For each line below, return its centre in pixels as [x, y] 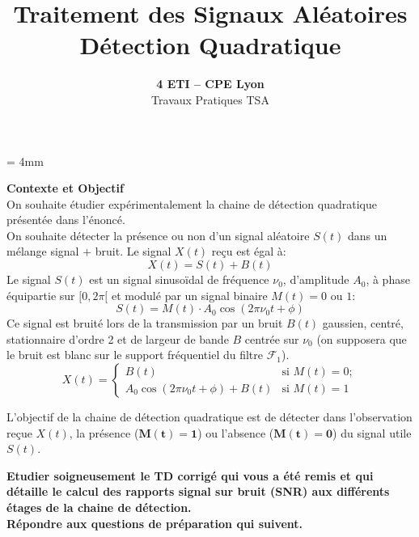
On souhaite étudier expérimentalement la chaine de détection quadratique [192, 203]
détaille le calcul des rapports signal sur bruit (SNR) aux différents [198, 491]
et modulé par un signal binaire [189, 295]
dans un [367, 235]
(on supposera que [362, 338]
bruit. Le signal [133, 251]
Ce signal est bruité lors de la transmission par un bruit [145, 323]
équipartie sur [41, 295]
